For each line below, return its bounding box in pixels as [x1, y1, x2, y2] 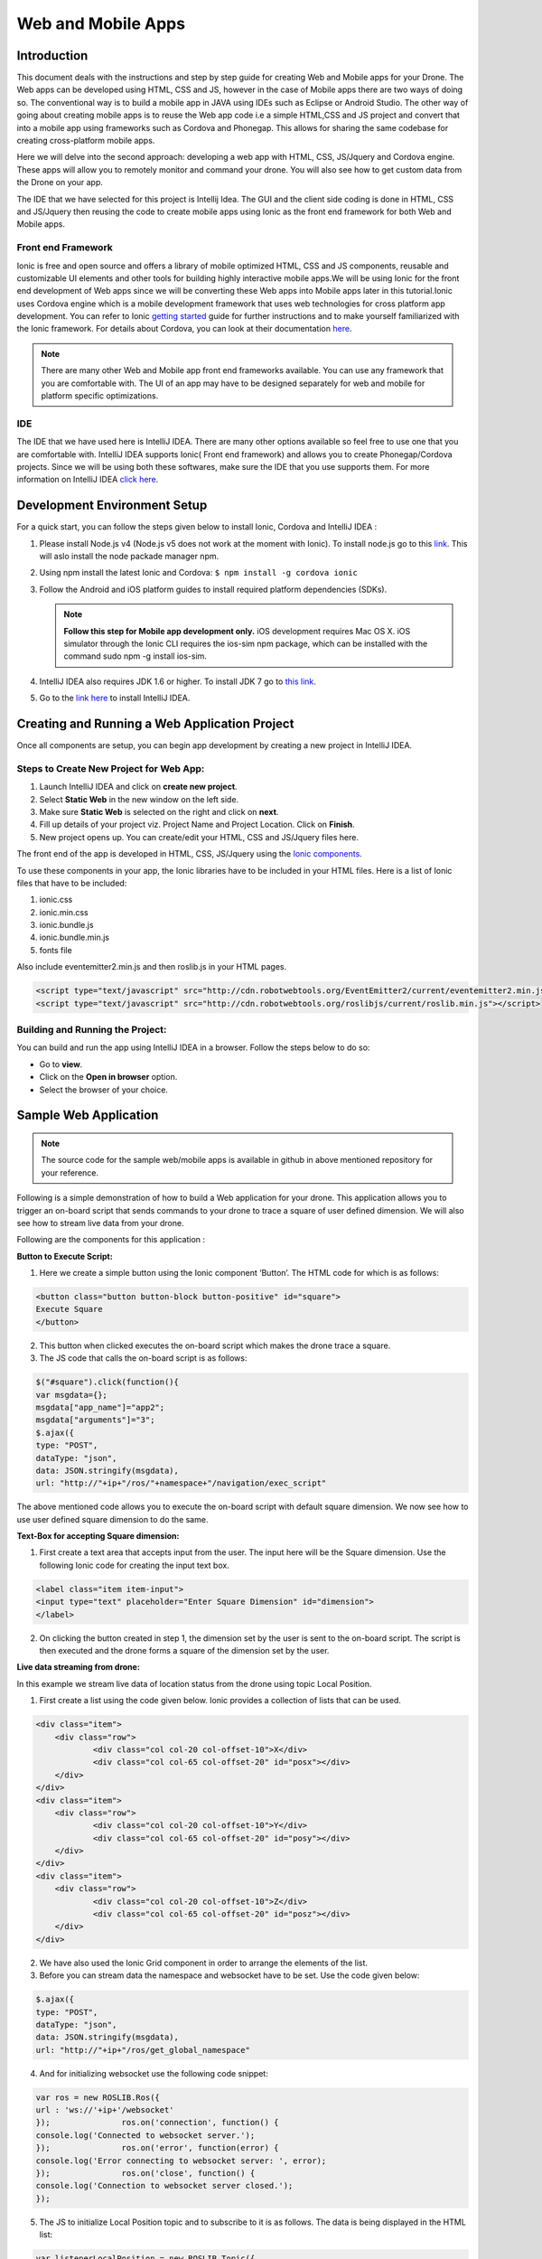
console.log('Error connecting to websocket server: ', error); [35, 2155, 327, 2166]
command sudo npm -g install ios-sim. [63, 651, 208, 661]
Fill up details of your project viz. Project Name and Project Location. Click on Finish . [39, 819, 356, 830]
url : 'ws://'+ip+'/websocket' [35, 2105, 175, 2115]
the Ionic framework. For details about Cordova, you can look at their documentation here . [16, 323, 352, 334]
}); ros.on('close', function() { [35, 2169, 256, 2179]
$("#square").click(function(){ [35, 1377, 180, 1387]
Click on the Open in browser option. [39, 1072, 178, 1083]
